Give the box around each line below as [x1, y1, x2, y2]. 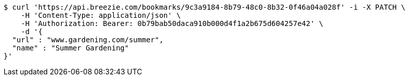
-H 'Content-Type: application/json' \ [21, 11, 181, 19]
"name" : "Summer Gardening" [12, 44, 129, 52]
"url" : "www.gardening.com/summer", [12, 36, 163, 44]
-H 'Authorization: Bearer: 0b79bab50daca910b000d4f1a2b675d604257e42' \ [21, 19, 323, 28]
